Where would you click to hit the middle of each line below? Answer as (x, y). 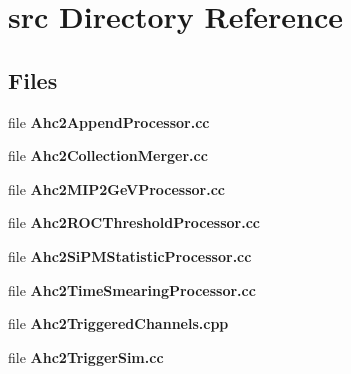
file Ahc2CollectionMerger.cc (108, 155)
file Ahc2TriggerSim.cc (86, 356)
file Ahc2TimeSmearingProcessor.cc (132, 289)
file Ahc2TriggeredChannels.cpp (118, 323)
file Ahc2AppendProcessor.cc (109, 121)
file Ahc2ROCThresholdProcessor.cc (134, 222)
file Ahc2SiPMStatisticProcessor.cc (130, 255)
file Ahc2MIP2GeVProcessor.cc (117, 188)
